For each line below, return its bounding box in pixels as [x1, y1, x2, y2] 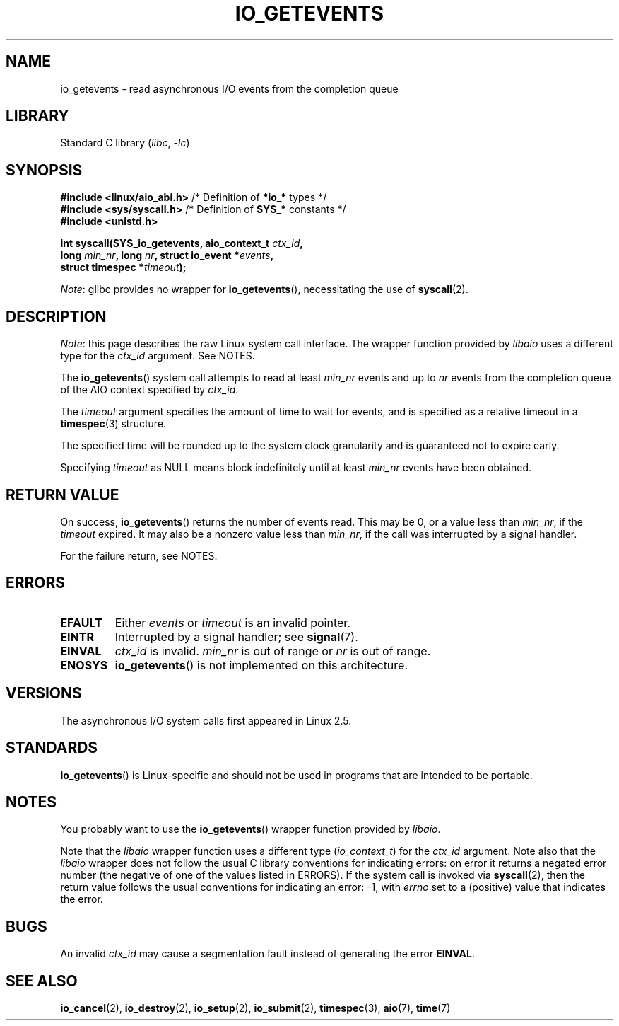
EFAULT [60, 615, 102, 630]
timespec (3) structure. [60, 417, 167, 430]
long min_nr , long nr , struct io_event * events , [60, 249, 274, 262]
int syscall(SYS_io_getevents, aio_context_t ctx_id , [60, 237, 303, 250]
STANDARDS [6, 739, 98, 757]
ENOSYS [60, 657, 108, 672]
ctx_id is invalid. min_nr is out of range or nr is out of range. [114, 643, 431, 658]
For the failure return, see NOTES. [60, 549, 218, 562]
